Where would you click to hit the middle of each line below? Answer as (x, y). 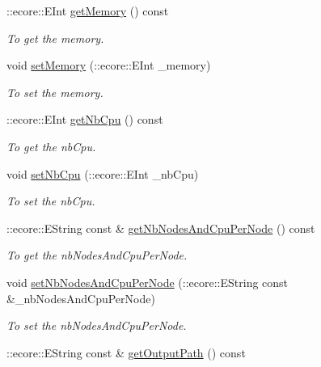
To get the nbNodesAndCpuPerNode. (97, 255)
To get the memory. (55, 38)
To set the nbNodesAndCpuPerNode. (97, 325)
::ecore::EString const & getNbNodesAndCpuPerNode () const (161, 228)
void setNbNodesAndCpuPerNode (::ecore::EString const (148, 282)
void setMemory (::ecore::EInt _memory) (109, 65)
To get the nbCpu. (51, 146)
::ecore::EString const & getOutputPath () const (126, 352)
